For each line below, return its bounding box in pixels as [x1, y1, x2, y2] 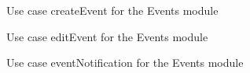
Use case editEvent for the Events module [6, 28, 208, 44]
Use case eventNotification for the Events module [6, 54, 244, 71]
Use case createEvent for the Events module [6, 2, 219, 18]
